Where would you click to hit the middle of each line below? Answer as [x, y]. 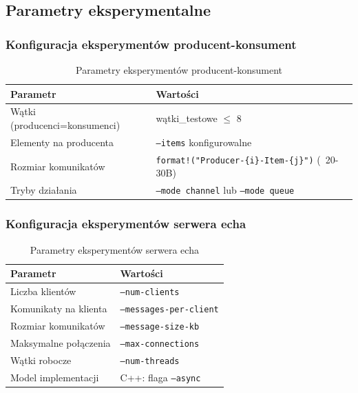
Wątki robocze [41, 360]
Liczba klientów [43, 291]
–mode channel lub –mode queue [225, 190]
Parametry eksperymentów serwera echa [114, 249]
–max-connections [160, 344]
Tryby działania [44, 190]
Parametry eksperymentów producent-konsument [179, 70]
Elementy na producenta [62, 142]
